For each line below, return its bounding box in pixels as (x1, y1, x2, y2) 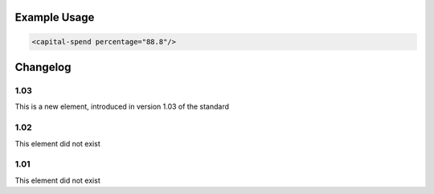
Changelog (14, 60, 72, 74)
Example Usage (14, 10, 95, 24)
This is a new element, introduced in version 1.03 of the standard (14, 101, 229, 112)
